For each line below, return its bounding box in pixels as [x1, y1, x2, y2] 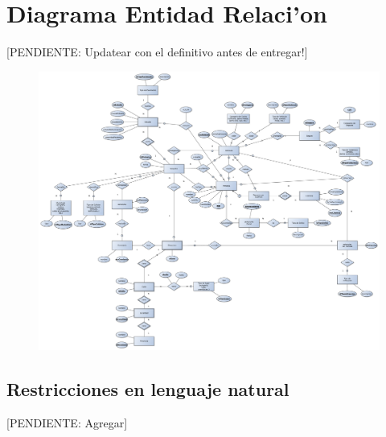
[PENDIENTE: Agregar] [6, 414, 128, 431]
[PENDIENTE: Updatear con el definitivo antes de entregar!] [6, 43, 308, 60]
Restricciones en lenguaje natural [6, 377, 289, 402]
